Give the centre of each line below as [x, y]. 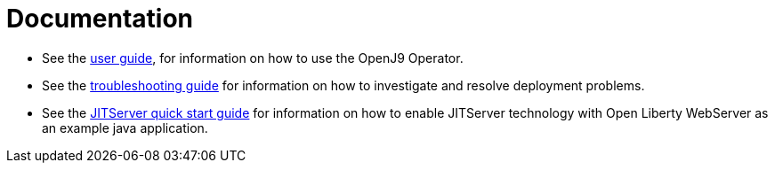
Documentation [100, 19]
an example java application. [125, 127]
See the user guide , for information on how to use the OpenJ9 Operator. [253, 58]
